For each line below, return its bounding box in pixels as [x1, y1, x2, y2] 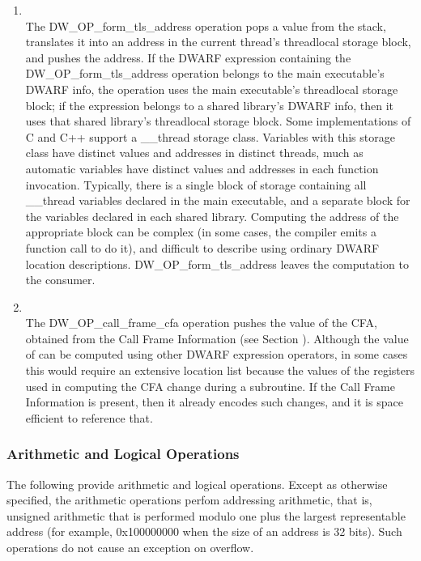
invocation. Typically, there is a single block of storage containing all [25, 176, 367, 193]
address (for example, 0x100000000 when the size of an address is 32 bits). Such [6, 523, 402, 540]
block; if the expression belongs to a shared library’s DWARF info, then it [25, 96, 394, 113]
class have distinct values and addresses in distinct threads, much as [25, 144, 364, 161]
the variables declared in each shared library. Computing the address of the [25, 207, 399, 224]
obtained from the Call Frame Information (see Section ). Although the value [25, 329, 409, 346]
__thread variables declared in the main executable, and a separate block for [25, 192, 410, 209]
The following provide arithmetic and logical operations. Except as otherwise [6, 475, 388, 492]
